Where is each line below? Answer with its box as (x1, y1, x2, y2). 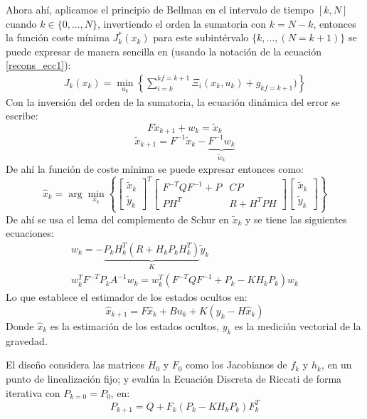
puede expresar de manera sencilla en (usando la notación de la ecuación (6, 43, 322, 58)
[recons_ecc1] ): (6, 58, 71, 73)
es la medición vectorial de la (235, 318, 361, 333)
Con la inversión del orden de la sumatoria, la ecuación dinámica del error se (6, 94, 340, 109)
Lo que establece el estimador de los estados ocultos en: (6, 290, 248, 304)
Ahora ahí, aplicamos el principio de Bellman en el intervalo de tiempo (6, 2, 314, 16)
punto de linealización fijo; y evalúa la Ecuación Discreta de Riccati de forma (6, 371, 342, 386)
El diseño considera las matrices (6, 357, 145, 372)
